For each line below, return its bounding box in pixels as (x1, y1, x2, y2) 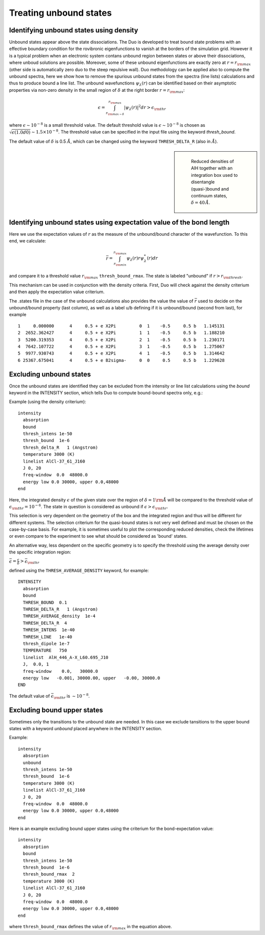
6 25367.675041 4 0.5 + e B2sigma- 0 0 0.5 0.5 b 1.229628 (18, 357, 225, 363)
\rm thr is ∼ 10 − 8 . (53, 692, 90, 700)
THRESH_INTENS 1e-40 (23, 627, 75, 633)
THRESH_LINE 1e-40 (23, 634, 73, 639)
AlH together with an (191, 165, 233, 171)
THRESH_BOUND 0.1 (23, 600, 67, 605)
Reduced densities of (191, 158, 234, 164)
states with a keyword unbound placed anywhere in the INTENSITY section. (9, 725, 162, 731)
